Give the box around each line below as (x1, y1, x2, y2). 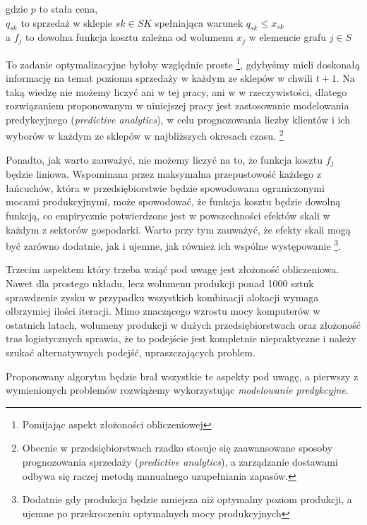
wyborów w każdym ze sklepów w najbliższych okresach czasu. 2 (6, 126, 284, 143)
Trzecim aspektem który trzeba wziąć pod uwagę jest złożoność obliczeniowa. (6, 262, 339, 277)
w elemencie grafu (248, 30, 326, 44)
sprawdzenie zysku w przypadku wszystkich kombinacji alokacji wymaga (6, 289, 319, 304)
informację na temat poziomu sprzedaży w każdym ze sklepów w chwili (6, 71, 313, 85)
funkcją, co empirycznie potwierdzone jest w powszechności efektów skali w (6, 207, 330, 222)
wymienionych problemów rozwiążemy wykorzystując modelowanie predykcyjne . (6, 382, 349, 397)
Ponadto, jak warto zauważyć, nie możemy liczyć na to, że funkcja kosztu (6, 152, 323, 167)
